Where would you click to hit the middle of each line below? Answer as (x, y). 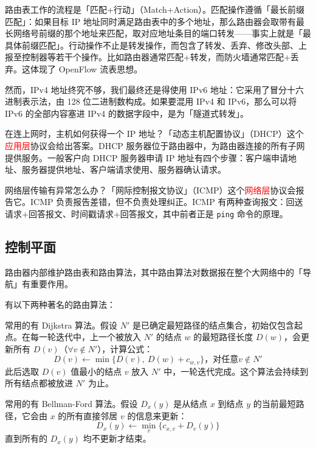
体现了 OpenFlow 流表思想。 (86, 68)
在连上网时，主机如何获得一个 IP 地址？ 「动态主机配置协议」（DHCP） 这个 (154, 134)
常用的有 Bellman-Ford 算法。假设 (71, 403)
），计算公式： (125, 348)
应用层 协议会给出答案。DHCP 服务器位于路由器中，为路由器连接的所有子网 (155, 145)
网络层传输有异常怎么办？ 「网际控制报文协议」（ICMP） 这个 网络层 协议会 (150, 190)
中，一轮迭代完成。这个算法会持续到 (236, 371)
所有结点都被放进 (39, 383)
